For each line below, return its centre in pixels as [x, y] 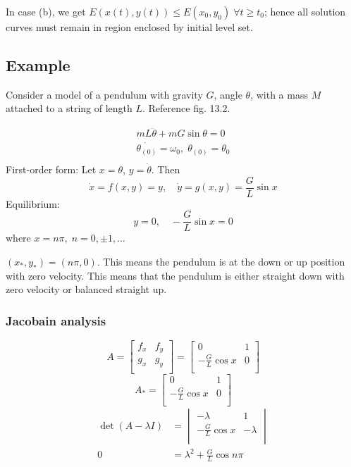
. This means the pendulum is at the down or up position [221, 261]
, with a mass [279, 94]
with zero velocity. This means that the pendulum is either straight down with [175, 275]
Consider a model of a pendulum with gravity [104, 94]
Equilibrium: [33, 203]
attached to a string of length [69, 108]
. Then [166, 169]
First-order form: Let [51, 169]
